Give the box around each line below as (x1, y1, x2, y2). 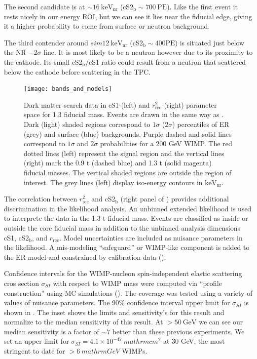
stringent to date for (4, 346, 65, 356)
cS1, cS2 (4, 232, 29, 242)
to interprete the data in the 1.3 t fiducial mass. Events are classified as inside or (4, 213, 248, 223)
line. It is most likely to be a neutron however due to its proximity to (43, 47, 253, 57)
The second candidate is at (4, 1, 85, 11)
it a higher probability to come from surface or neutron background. (4, 21, 210, 31)
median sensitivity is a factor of (4, 326, 99, 336)
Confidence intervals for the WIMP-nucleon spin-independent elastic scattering (4, 268, 242, 279)
